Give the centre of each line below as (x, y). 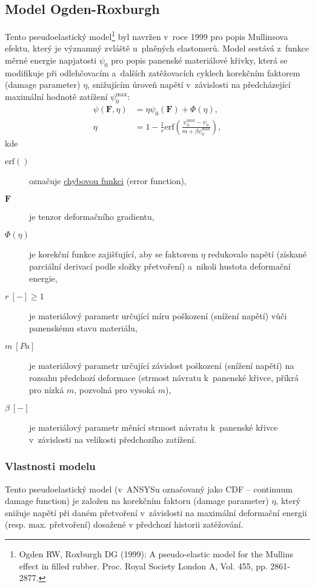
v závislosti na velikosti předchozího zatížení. (113, 439)
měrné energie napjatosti (51, 60)
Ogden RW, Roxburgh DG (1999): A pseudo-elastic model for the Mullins (156, 554)
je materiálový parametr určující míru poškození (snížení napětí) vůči (158, 316)
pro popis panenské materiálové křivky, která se (199, 60)
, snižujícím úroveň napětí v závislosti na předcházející (189, 85)
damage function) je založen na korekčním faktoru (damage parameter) (137, 501)
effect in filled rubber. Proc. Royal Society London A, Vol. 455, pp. (143, 565)
